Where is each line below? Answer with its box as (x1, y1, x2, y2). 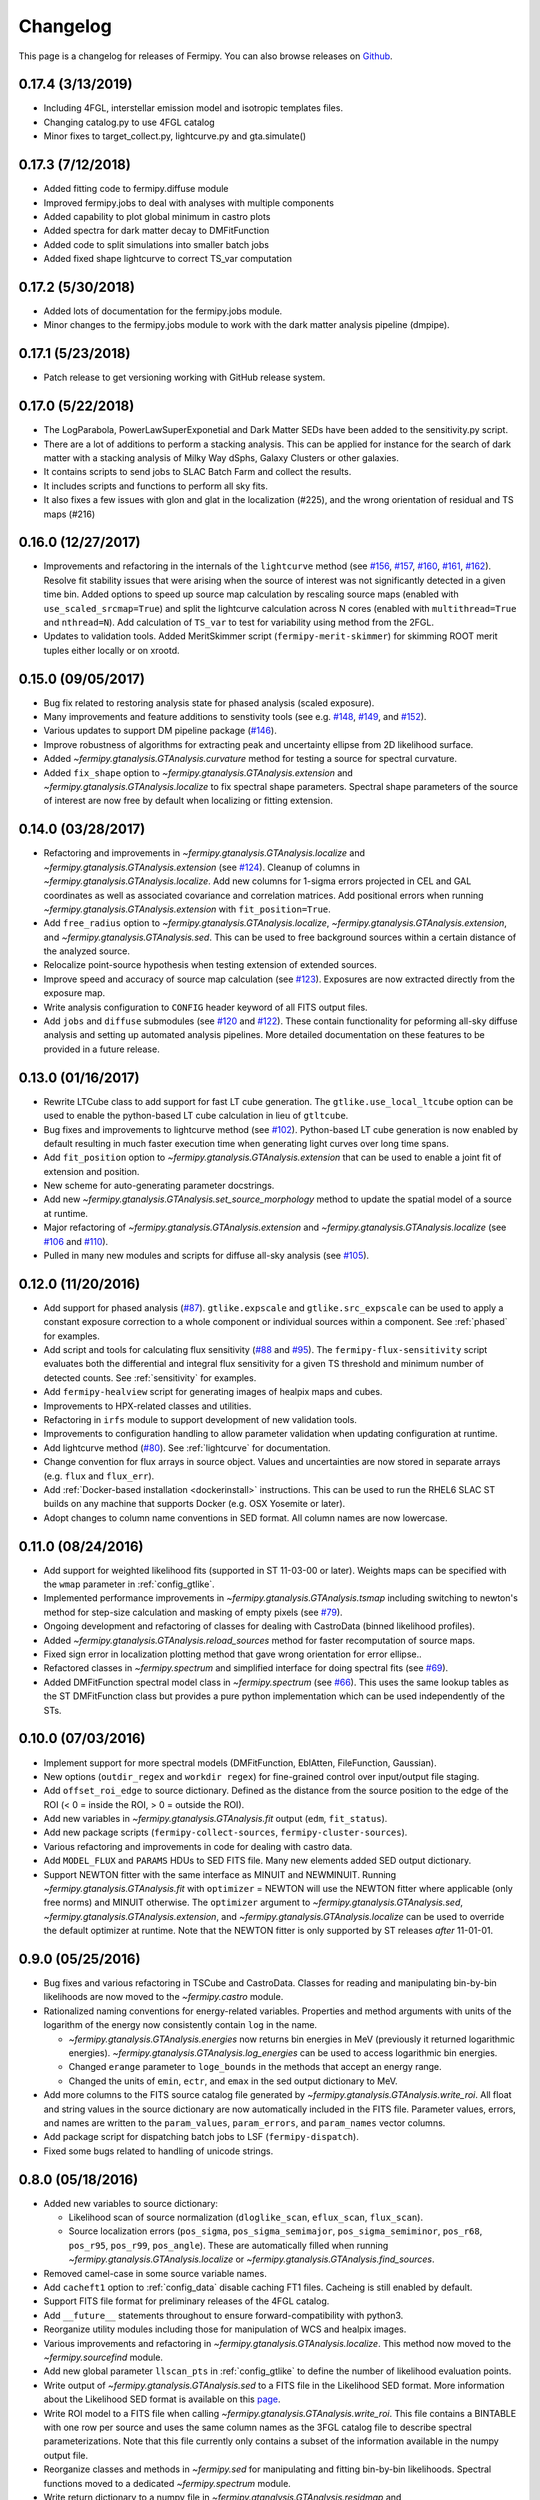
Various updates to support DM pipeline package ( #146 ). (43, 725, 277, 737)
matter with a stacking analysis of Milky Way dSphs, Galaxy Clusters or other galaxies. (43, 451, 399, 464)
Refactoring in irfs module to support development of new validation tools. (43, 1414, 357, 1426)
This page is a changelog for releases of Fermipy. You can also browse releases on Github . (18, 50, 394, 62)
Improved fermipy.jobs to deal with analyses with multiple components (43, 196, 335, 209)
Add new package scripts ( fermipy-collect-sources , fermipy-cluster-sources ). (43, 1826, 408, 1839)
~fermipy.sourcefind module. (43, 2351, 164, 2363)
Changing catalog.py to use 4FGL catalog (43, 116, 215, 128)
